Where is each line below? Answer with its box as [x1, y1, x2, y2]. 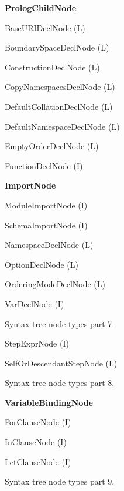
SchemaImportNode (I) [5, 218, 88, 231]
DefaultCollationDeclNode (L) [5, 100, 113, 112]
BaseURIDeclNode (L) [5, 21, 85, 33]
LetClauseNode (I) [5, 455, 71, 468]
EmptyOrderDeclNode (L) [5, 140, 99, 152]
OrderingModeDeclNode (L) [5, 278, 105, 290]
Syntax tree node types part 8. [5, 376, 115, 389]
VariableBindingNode [5, 396, 94, 408]
